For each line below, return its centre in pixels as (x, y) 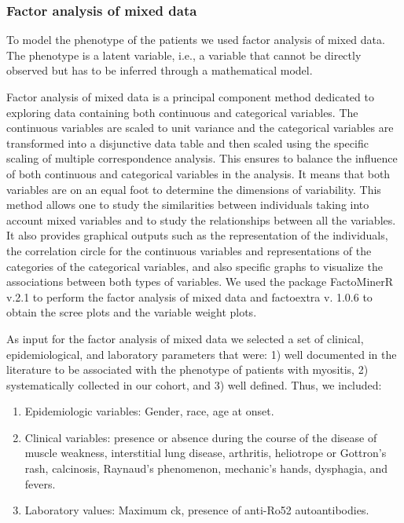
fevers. (40, 483)
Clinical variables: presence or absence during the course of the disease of (201, 437)
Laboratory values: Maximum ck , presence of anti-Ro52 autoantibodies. (197, 510)
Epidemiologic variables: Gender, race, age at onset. (149, 411)
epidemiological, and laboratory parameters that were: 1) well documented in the (202, 354)
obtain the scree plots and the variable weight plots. (132, 312)
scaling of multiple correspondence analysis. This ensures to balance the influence (202, 158)
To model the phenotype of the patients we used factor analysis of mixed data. (196, 40)
